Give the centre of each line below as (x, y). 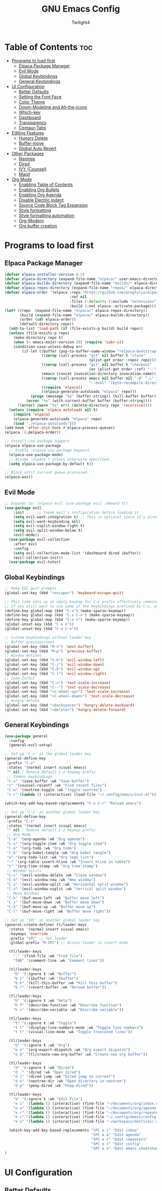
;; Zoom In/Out (20, 678)
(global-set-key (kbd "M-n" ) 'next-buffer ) (49, 647)
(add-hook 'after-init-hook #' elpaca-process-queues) (60, 428)
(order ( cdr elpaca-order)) (48, 320)
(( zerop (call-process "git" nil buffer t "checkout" (96, 365)
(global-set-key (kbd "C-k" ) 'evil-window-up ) (52, 669)
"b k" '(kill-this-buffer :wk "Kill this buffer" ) (65, 983)
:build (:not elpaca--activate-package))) (113, 306)
